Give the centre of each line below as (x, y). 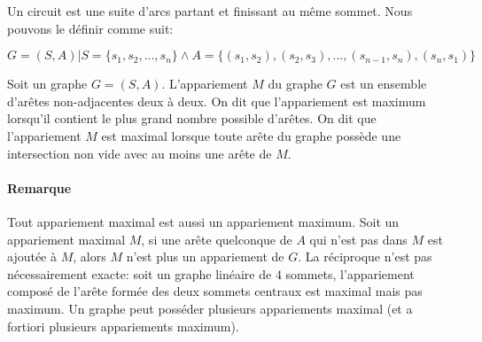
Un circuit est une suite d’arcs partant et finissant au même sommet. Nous (210, 11)
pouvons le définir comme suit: (90, 28)
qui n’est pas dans (358, 239)
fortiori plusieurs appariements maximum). (123, 326)
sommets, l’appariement (350, 273)
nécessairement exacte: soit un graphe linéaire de (140, 273)
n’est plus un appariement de (205, 256)
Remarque (39, 187)
